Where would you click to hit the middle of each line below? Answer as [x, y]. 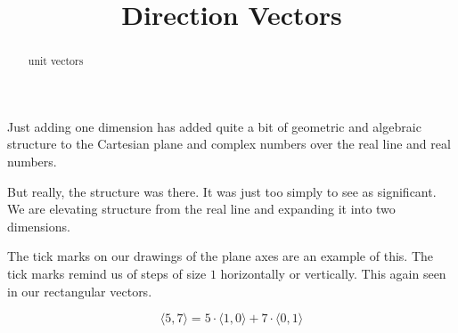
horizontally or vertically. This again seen [333, 273]
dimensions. [39, 226]
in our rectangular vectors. [80, 291]
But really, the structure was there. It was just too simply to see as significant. [222, 191]
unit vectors [56, 61]
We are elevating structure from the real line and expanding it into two [201, 209]
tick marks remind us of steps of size [107, 273]
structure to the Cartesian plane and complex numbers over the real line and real [229, 144]
